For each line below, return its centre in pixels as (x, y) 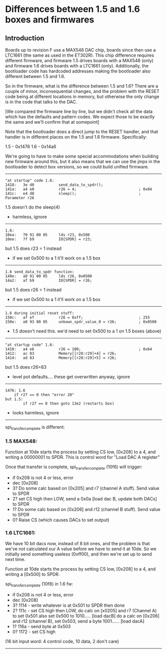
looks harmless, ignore (36, 413)
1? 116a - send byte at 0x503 (42, 626)
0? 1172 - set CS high (34, 632)
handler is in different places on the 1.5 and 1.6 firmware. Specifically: (76, 137)
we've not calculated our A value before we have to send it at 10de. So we (81, 549)
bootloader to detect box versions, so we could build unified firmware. (77, 167)
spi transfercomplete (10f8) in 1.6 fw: (39, 584)
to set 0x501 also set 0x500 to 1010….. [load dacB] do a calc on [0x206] (86, 616)
